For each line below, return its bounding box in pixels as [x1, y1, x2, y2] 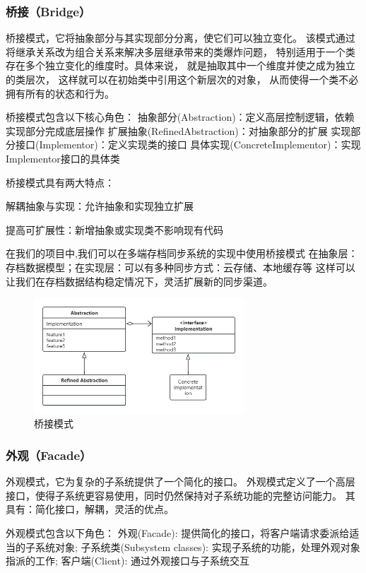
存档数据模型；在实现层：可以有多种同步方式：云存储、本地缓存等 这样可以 [6, 259, 355, 274]
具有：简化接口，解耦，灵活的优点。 [6, 502, 174, 516]
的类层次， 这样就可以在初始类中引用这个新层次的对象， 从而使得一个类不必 [6, 72, 359, 86]
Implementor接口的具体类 [6, 150, 120, 165]
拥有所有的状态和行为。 [6, 85, 114, 100]
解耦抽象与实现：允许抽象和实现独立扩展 [6, 199, 194, 213]
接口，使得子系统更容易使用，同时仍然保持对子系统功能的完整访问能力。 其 [6, 488, 355, 502]
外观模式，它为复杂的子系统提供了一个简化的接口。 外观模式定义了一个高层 [6, 474, 355, 489]
